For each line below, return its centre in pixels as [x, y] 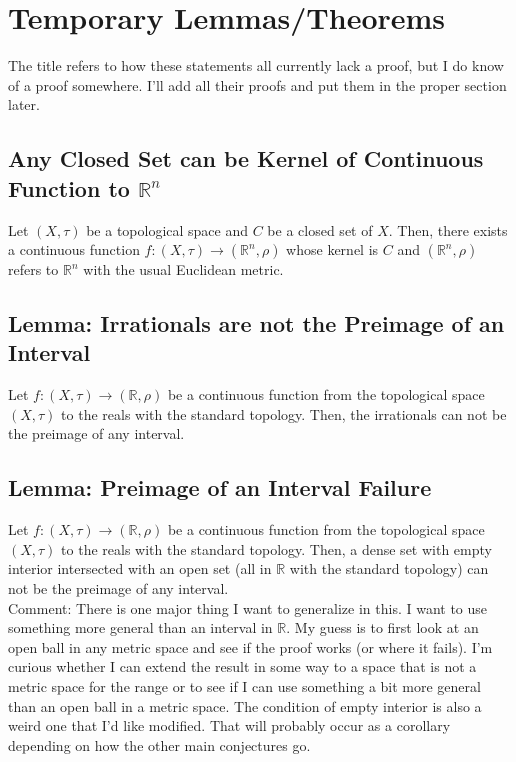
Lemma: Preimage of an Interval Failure [220, 487]
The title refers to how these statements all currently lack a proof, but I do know [256, 65]
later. [24, 104]
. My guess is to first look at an [382, 627]
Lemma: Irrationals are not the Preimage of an [256, 323]
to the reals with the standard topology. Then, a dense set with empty [276, 548]
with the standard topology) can [389, 568]
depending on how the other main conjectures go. [159, 744]
